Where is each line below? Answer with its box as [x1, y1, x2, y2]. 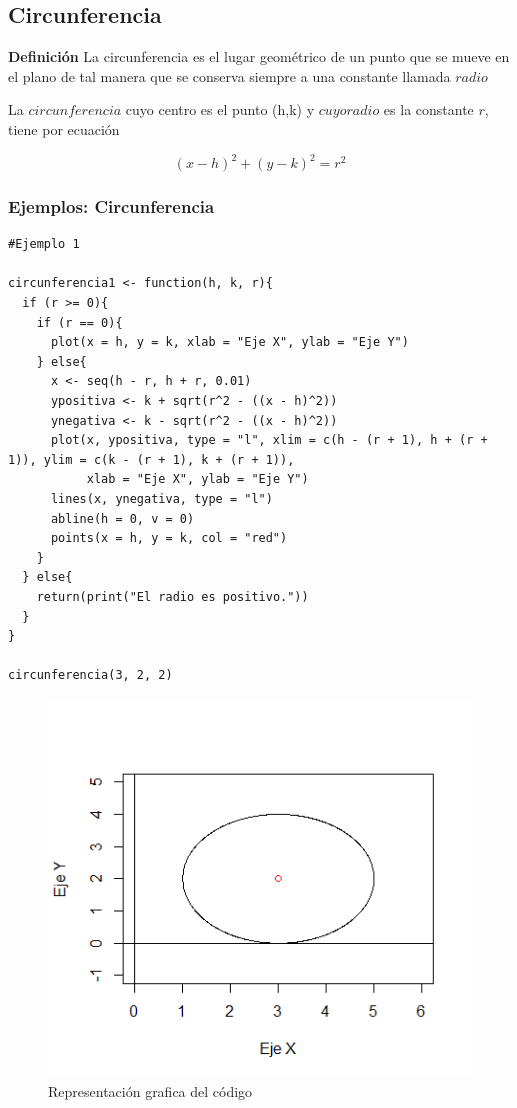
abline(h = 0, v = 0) [50, 511, 195, 526]
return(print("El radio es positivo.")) [36, 589, 309, 604]
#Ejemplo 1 [8, 237, 80, 252]
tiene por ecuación [8, 118, 120, 139]
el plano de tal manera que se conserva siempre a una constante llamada [8, 65, 451, 86]
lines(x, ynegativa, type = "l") [50, 492, 273, 507]
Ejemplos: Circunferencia [8, 194, 215, 218]
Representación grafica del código [48, 1080, 253, 1101]
